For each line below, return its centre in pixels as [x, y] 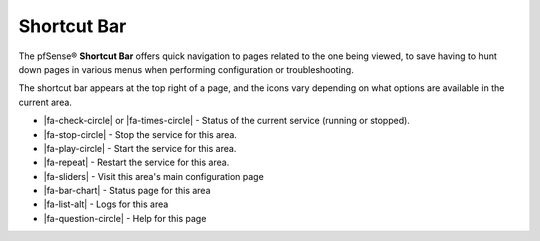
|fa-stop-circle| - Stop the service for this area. [140, 134]
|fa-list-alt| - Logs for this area [106, 204]
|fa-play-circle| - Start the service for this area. [140, 148]
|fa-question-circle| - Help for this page [125, 218]
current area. [45, 102]
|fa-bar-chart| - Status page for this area [127, 191]
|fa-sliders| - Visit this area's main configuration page [153, 176]
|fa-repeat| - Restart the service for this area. [136, 162]
